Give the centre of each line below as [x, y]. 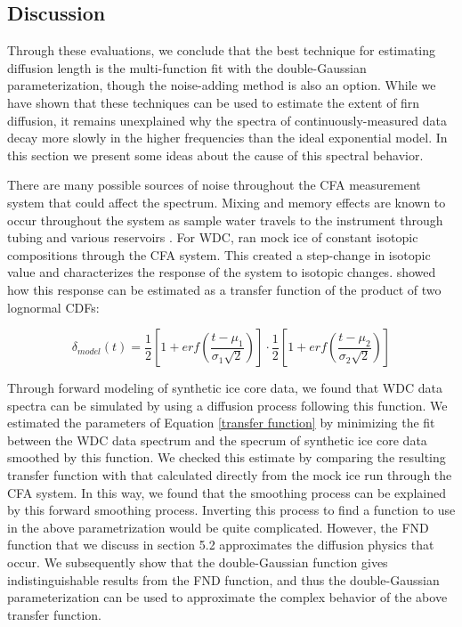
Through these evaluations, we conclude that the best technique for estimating [222, 50]
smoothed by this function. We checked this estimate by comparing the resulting [227, 457]
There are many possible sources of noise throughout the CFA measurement [214, 185]
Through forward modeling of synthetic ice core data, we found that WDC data [225, 388]
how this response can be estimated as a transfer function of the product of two [224, 289]
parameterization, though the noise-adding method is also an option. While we [222, 85]
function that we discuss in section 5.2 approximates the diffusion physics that [221, 545]
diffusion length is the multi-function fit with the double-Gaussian [187, 67]
